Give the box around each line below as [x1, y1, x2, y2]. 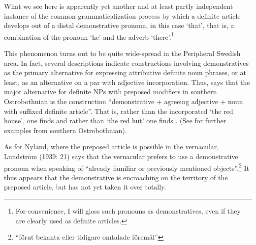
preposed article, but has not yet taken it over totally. [4, 182, 166, 192]
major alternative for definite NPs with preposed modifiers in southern [4, 86, 217, 97]
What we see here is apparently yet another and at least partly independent [4, 1, 233, 11]
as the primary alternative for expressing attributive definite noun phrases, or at [4, 67, 246, 78]
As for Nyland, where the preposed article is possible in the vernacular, [4, 141, 219, 152]
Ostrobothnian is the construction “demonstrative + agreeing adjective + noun [4, 96, 243, 106]
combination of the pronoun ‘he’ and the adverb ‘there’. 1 [4, 30, 174, 42]
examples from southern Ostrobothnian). [4, 125, 127, 135]
